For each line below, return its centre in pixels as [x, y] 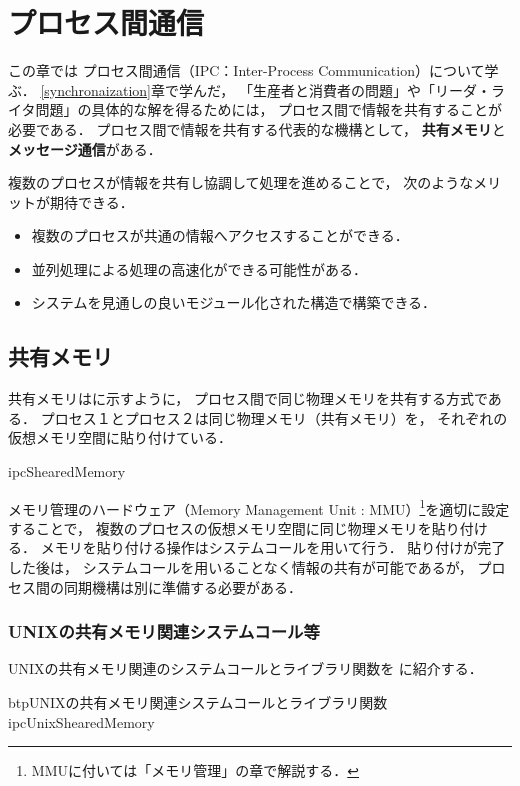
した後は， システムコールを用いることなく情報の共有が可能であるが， [240, 567]
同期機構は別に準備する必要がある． [182, 586]
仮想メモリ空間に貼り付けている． [120, 437]
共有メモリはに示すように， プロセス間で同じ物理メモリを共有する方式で [248, 398]
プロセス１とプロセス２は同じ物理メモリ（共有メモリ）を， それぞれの [274, 417]
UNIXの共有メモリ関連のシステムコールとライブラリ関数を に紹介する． [245, 668]
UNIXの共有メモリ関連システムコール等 [164, 631]
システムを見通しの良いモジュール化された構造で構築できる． [234, 302]
